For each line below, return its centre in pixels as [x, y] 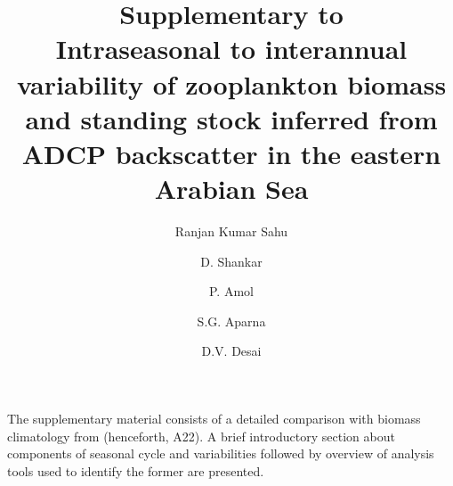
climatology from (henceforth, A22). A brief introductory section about [201, 436]
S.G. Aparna [231, 321]
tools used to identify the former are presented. [136, 470]
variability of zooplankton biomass [231, 83]
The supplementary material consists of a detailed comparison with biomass [214, 419]
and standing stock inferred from [231, 118]
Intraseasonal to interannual [231, 49]
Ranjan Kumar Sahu [231, 231]
